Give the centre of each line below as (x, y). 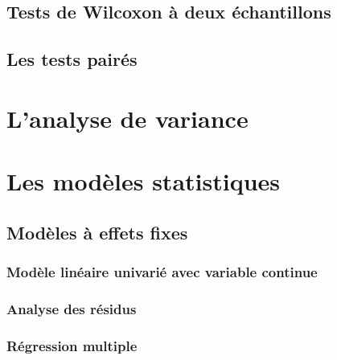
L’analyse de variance (127, 118)
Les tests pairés (72, 59)
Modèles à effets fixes (97, 232)
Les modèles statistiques (144, 181)
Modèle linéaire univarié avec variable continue (162, 272)
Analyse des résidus (72, 308)
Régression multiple (72, 345)
